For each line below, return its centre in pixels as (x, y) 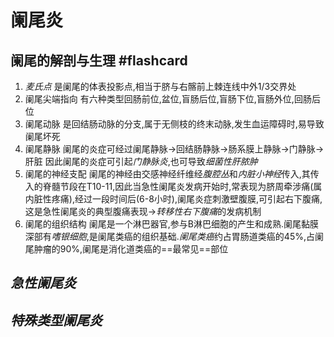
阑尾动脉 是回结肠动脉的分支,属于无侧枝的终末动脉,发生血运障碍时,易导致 (174, 124)
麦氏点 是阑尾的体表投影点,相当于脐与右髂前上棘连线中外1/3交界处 (160, 86)
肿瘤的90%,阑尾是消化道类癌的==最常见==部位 (131, 249)
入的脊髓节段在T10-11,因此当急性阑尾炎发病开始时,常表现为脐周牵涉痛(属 (173, 186)
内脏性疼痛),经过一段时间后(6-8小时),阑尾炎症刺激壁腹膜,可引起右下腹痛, (173, 199)
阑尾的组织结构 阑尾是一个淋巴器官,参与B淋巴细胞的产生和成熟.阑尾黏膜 (171, 224)
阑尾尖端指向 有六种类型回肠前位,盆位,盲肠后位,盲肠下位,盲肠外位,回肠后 (172, 99)
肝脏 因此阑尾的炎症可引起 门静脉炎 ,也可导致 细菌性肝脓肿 (141, 161)
